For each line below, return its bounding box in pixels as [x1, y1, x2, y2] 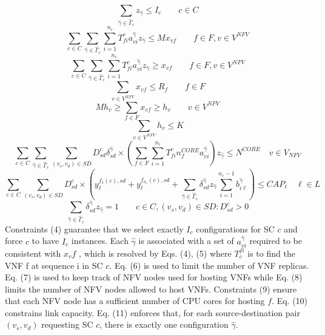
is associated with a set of [138, 234, 234, 247]
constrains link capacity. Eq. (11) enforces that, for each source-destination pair [5, 306, 300, 319]
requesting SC [41, 318, 93, 331]
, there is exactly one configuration [99, 318, 229, 331]
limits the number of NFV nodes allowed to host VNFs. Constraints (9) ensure [5, 282, 297, 295]
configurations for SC [196, 222, 275, 235]
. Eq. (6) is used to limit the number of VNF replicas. [109, 259, 309, 271]
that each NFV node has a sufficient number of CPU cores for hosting [5, 294, 265, 307]
